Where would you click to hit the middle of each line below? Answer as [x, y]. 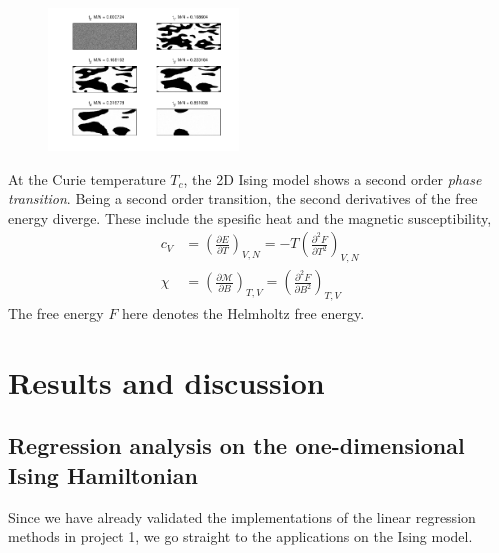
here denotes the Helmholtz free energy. [243, 313]
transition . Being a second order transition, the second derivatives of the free [243, 198]
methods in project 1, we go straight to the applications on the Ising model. [240, 536]
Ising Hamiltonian [103, 474]
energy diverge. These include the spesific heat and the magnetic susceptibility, [250, 217]
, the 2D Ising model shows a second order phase [332, 178]
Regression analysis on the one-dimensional [236, 445]
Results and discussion [166, 381]
